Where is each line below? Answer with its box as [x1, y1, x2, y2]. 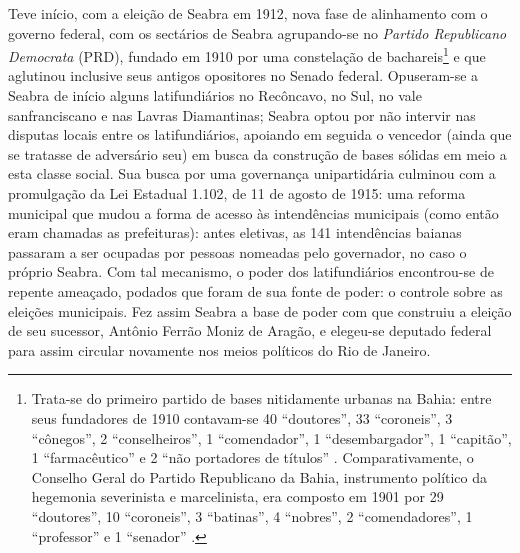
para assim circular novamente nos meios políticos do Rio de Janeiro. [8, 339, 431, 360]
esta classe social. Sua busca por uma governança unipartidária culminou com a [8, 163, 496, 184]
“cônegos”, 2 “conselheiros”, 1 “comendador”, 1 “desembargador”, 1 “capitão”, [31, 427, 512, 448]
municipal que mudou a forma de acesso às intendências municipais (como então [8, 202, 499, 223]
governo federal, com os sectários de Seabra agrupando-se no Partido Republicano [8, 22, 507, 43]
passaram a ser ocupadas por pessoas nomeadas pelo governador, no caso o [8, 241, 467, 262]
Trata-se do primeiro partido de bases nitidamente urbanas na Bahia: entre [31, 388, 492, 409]
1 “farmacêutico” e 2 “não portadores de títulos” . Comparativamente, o [31, 447, 474, 468]
